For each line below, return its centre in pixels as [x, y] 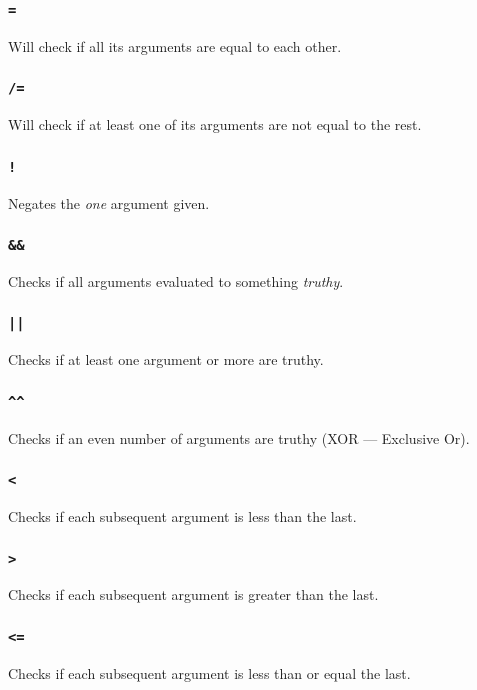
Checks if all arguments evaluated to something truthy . [176, 280]
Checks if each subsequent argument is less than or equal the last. [209, 672]
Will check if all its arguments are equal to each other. [175, 45]
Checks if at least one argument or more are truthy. [166, 359]
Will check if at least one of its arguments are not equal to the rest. [215, 124]
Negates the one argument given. [109, 202]
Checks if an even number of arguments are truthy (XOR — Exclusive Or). [239, 437]
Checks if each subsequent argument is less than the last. [182, 516]
